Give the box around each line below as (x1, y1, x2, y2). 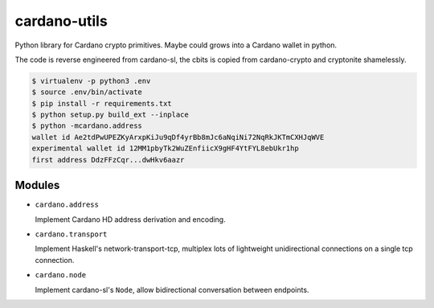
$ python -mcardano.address (31, 121, 142, 130)
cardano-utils (14, 12, 108, 30)
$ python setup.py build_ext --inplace (31, 110, 189, 120)
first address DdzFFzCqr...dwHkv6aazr (31, 155, 185, 164)
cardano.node (35, 270, 87, 280)
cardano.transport (35, 229, 108, 239)
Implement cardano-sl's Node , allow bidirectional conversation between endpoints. (35, 285, 309, 294)
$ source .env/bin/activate (31, 88, 142, 97)
